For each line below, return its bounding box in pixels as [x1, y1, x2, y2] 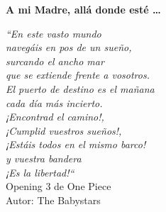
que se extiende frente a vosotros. [6, 67, 150, 82]
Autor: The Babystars [6, 192, 101, 207]
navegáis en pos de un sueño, [6, 40, 132, 55]
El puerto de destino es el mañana [6, 81, 155, 96]
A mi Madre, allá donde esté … [6, 2, 161, 16]
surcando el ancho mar [6, 53, 104, 68]
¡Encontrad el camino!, [6, 109, 104, 124]
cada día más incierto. [6, 95, 103, 110]
